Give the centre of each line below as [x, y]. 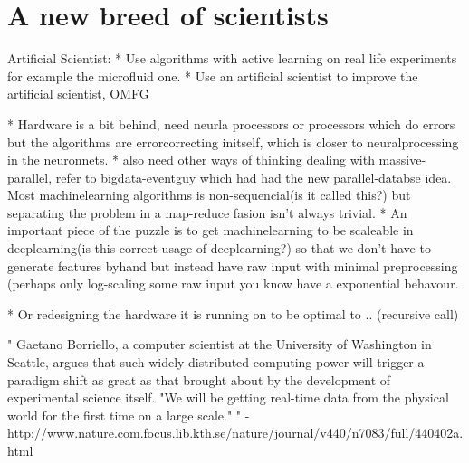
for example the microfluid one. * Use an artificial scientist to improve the [213, 76]
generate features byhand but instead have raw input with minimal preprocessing [233, 265]
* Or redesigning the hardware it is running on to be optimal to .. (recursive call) [233, 313]
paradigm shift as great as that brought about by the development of [199, 379]
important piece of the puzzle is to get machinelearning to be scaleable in [211, 230]
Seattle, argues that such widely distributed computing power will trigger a [216, 362]
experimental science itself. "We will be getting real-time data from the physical [228, 397]
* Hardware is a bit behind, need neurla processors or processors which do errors [231, 123]
